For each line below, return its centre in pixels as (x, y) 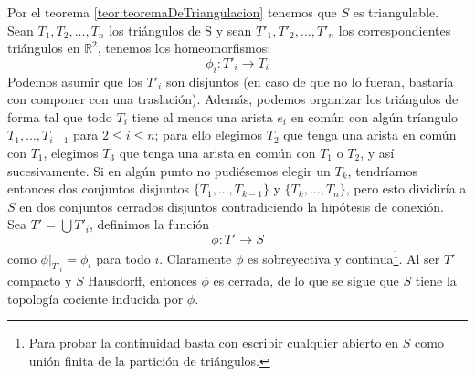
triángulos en (44, 48)
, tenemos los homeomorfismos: (184, 48)
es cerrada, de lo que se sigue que (306, 281)
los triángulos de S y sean (180, 30)
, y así (377, 152)
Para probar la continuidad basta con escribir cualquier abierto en (214, 343)
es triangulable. (396, 12)
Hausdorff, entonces (142, 281)
